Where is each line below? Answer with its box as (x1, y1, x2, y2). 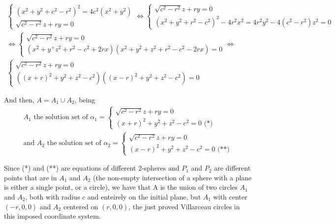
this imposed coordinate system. (4, 211, 101, 221)
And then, (4, 94, 34, 104)
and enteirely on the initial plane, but (87, 191, 201, 201)
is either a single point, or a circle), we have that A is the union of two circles (4, 182, 238, 192)
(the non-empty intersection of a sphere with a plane (93, 172, 252, 182)
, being (74, 94, 95, 104)
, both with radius (25, 191, 80, 201)
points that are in (4, 172, 57, 182)
